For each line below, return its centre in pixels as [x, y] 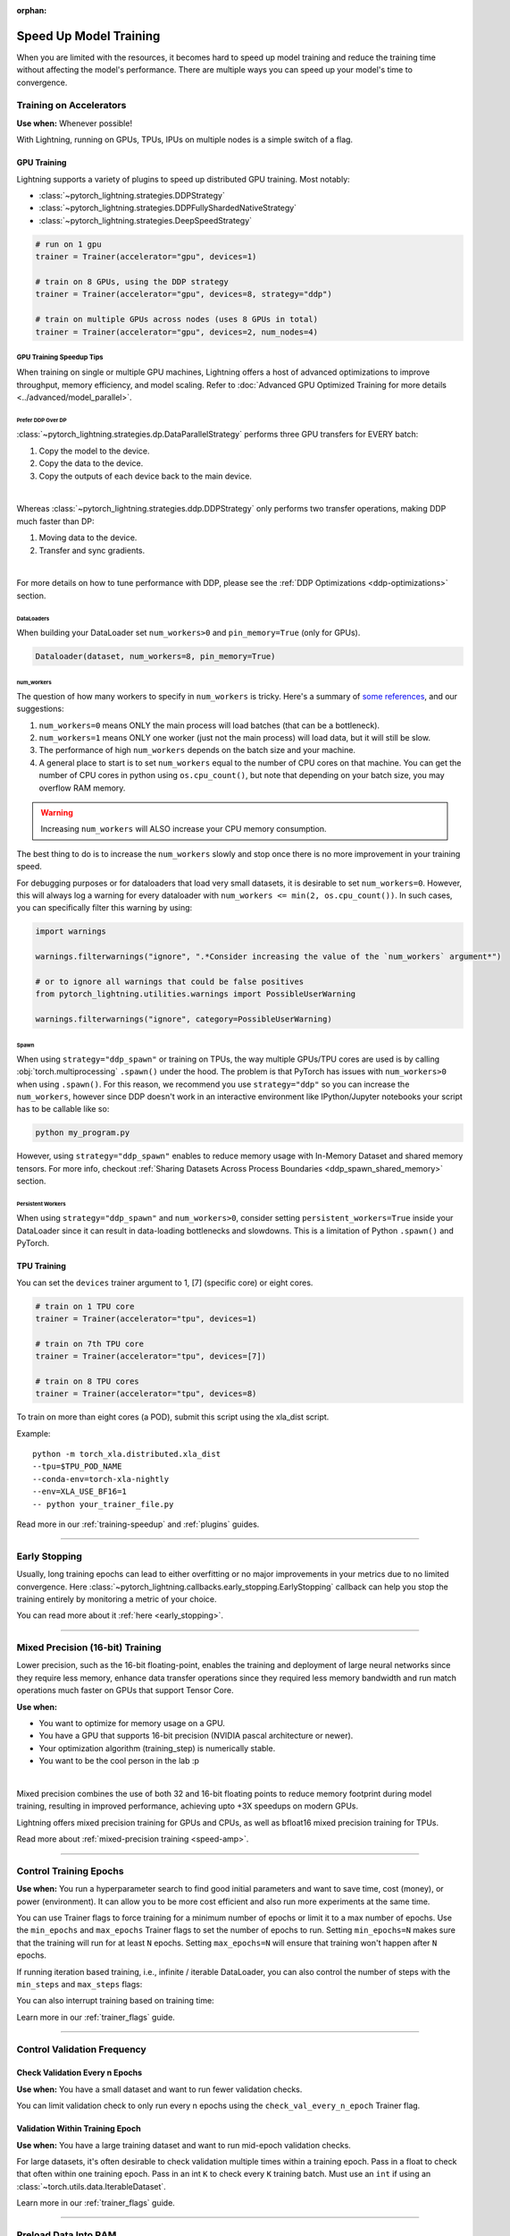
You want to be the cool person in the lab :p [119, 1761]
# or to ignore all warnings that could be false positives [170, 981]
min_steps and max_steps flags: [79, 1985]
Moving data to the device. [88, 538]
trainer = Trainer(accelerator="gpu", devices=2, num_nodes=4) [177, 332]
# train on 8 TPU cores [88, 1381]
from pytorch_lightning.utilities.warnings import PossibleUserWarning [196, 994]
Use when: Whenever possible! [75, 123]
